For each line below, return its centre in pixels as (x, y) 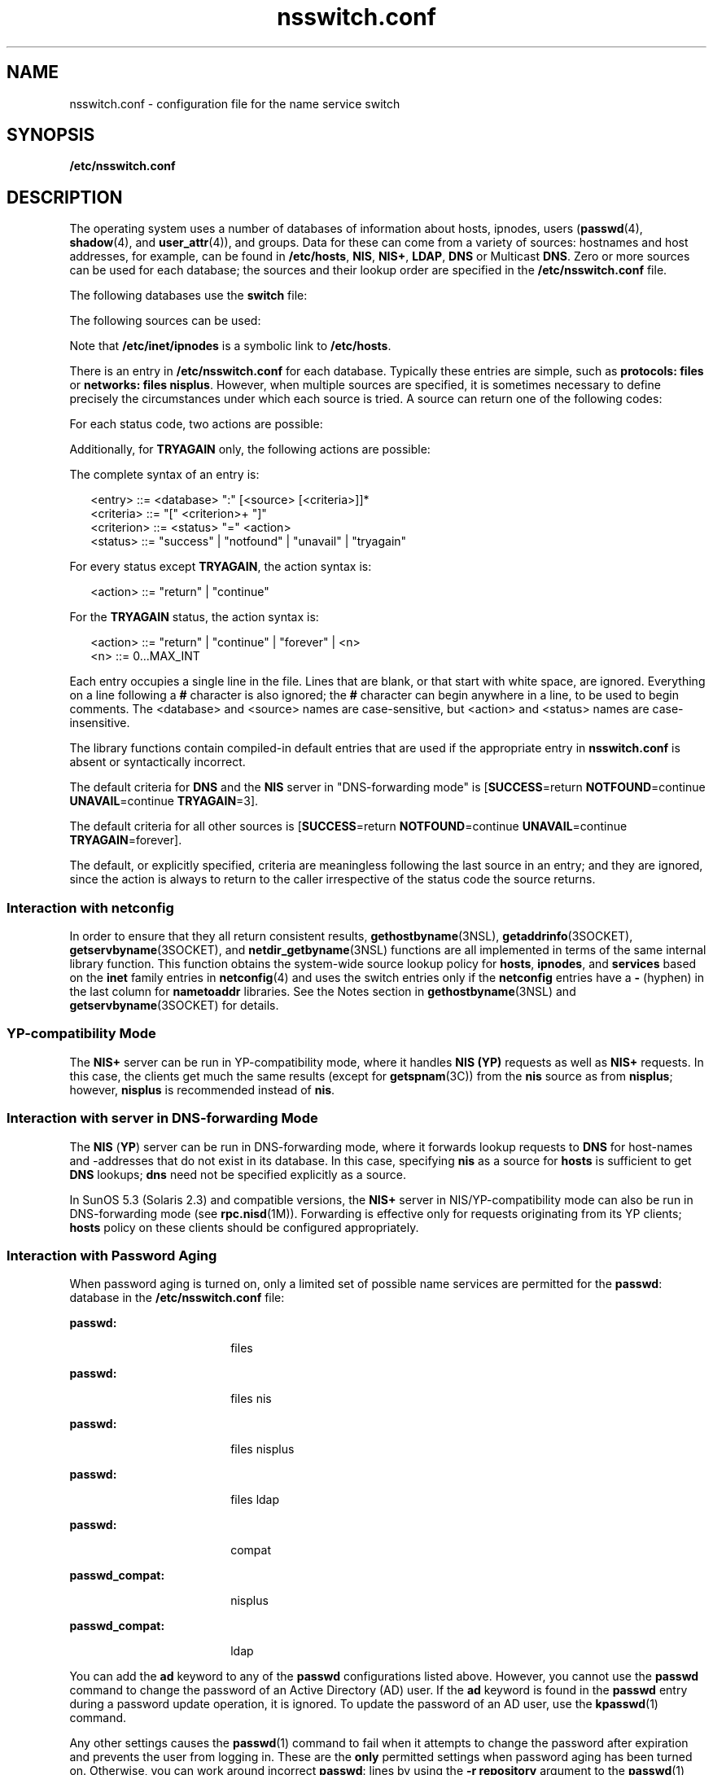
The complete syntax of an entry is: (164, 475)
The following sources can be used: (165, 321)
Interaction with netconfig (90, 907)
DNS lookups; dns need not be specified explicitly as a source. (238, 1174)
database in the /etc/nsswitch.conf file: (177, 1298)
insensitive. (100, 723)
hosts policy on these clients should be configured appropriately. (244, 1227)
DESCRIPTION (65, 197)
